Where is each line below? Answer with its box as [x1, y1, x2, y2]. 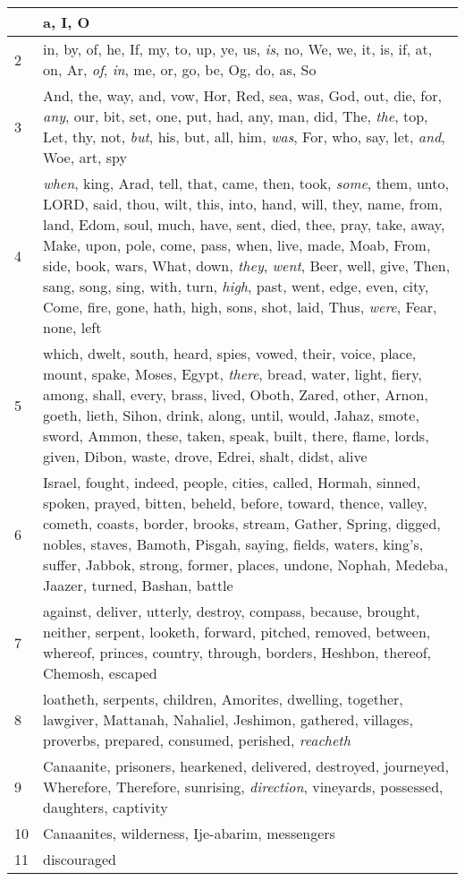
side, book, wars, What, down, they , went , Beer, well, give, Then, [43, 255, 451, 276]
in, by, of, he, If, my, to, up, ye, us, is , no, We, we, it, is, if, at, [43, 38, 433, 59]
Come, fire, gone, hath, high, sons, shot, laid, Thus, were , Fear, [43, 296, 437, 317]
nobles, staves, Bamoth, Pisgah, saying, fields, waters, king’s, [43, 534, 424, 554]
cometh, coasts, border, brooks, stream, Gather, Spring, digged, [43, 513, 441, 534]
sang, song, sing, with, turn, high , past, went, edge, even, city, [43, 276, 429, 296]
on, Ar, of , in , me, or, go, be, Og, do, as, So [43, 59, 317, 80]
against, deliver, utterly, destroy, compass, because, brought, [43, 601, 420, 621]
